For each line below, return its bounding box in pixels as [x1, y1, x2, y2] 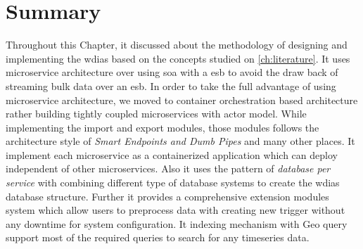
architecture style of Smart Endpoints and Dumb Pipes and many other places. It [6, 134, 355, 148]
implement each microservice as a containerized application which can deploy [6, 147, 338, 162]
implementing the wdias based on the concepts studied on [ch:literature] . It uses [6, 51, 350, 65]
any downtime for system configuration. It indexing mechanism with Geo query [6, 216, 348, 231]
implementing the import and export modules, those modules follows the [6, 120, 319, 134]
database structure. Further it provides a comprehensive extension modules [6, 189, 329, 203]
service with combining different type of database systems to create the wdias [6, 175, 340, 190]
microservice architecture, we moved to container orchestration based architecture [6, 92, 358, 107]
